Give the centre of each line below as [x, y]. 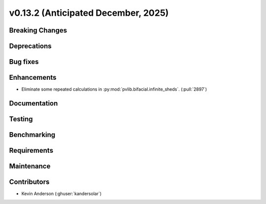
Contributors [29, 182]
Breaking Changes [38, 30]
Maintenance [30, 166]
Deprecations [30, 46]
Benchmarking [32, 135]
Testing [21, 119]
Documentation [33, 103]
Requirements [31, 150]
